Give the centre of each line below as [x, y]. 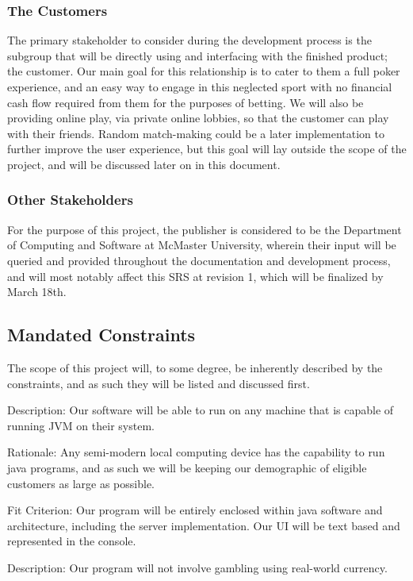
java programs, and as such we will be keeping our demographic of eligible [187, 467]
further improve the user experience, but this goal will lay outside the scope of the [207, 149]
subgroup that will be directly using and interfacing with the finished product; [197, 55]
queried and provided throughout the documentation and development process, [199, 260]
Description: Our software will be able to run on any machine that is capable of [201, 410]
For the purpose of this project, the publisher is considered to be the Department [205, 229]
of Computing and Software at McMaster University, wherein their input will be [202, 245]
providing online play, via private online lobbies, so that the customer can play [198, 118]
